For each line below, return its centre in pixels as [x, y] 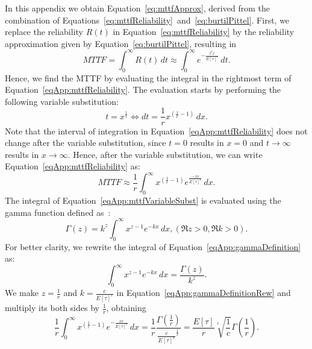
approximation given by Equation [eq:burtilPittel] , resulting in [121, 43]
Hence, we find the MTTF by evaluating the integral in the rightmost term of [148, 77]
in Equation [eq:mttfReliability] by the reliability [204, 32]
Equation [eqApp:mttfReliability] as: [73, 166]
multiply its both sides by [52, 308]
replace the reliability [44, 32]
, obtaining [126, 308]
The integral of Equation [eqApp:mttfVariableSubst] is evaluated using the [143, 200]
